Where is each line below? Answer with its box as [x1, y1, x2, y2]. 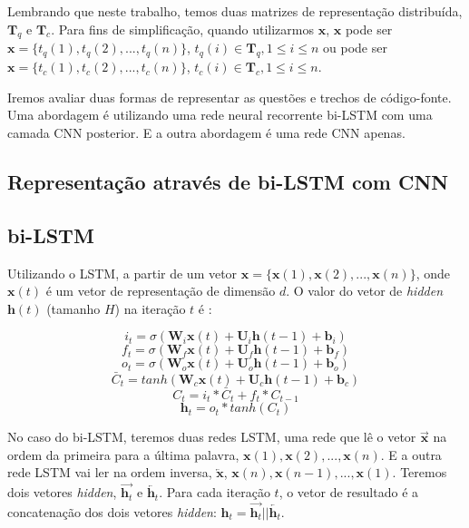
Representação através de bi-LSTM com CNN [7, 167, 449, 195]
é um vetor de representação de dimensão [45, 281, 276, 300]
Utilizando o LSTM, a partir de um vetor [7, 263, 238, 282]
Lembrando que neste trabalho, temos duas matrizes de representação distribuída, [7, 2, 463, 20]
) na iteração [114, 298, 186, 318]
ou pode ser [323, 38, 387, 57]
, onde [415, 263, 451, 282]
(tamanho [46, 298, 101, 318]
